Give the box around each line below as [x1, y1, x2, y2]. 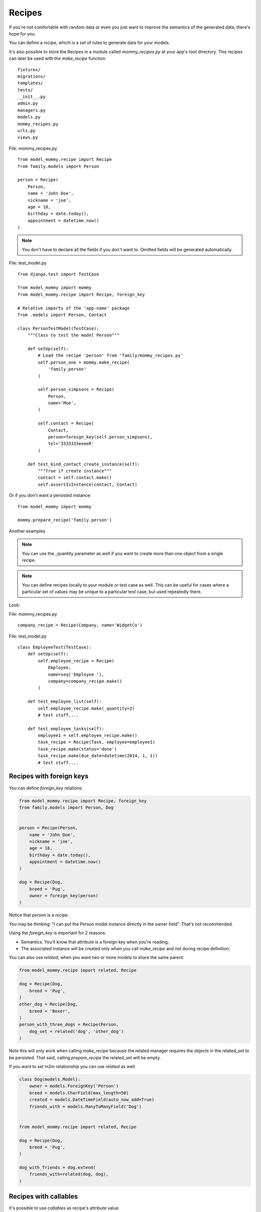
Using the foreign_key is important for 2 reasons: [9, 930, 106, 936]
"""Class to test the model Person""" [27, 333, 120, 338]
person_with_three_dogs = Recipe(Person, [19, 1022, 119, 1027]
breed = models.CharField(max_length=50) [29, 1090, 129, 1096]
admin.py [17, 101, 38, 106]
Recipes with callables [9, 1193, 78, 1201]
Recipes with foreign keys [9, 772, 89, 781]
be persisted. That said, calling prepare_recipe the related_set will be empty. [9, 1054, 161, 1060]
